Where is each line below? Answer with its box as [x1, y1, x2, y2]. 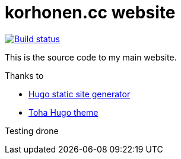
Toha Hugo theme [28, 107, 99, 117]
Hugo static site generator [28, 88, 131, 99]
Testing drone [5, 125, 59, 136]
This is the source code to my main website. [5, 52, 177, 62]
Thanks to [5, 70, 44, 81]
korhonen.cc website [5, 2, 176, 23]
